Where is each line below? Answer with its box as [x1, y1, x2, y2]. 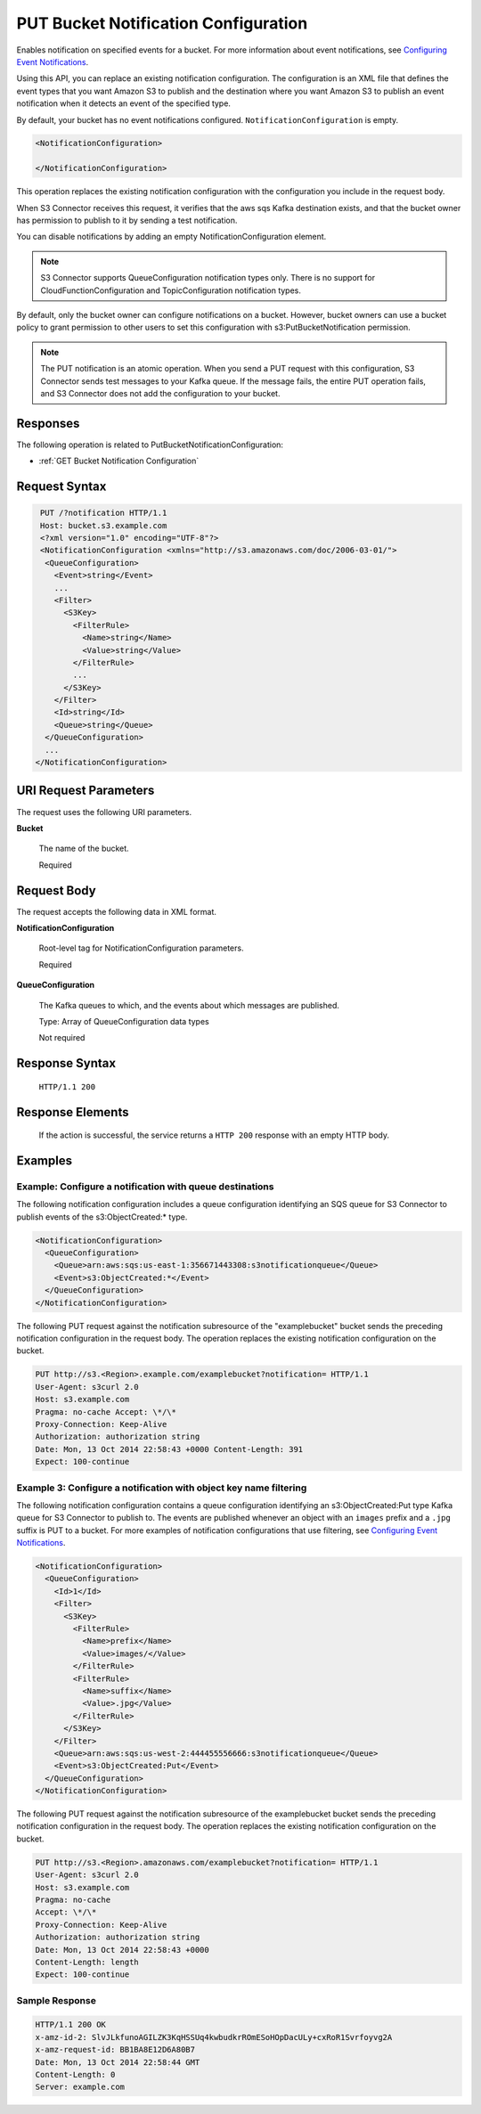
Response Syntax [16, 1056, 116, 1071]
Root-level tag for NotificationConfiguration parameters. [38, 943, 244, 953]
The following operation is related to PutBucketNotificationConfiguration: [16, 439, 284, 450]
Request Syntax [16, 479, 107, 494]
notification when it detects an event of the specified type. [16, 98, 232, 109]
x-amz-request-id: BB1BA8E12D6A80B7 [35, 2045, 196, 2055]
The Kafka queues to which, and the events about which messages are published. [38, 1000, 340, 1010]
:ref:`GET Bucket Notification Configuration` [38, 455, 200, 467]
